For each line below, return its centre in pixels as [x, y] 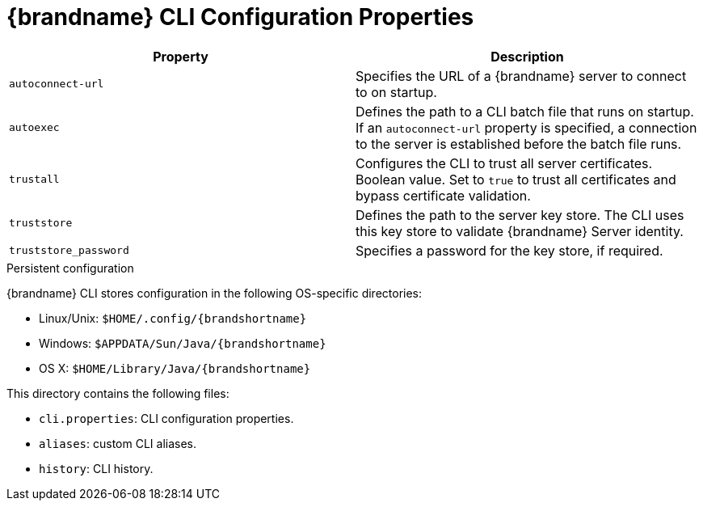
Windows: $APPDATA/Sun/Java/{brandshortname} [183, 343]
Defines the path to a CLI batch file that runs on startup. [525, 111]
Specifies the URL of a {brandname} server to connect [521, 76]
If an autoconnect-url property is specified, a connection [526, 127]
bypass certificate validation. [443, 195]
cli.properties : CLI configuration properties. [166, 418]
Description [527, 56]
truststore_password [69, 251]
